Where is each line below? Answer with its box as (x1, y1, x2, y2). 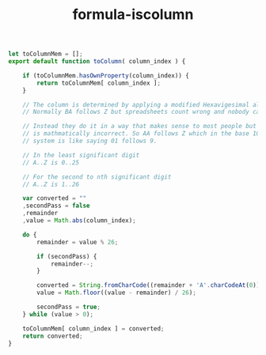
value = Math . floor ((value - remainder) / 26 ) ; (36, 289, 196, 297)
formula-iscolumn (72, 6, 194, 24)
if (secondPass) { (36, 252, 97, 260)
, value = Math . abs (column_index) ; (22, 217, 136, 225)
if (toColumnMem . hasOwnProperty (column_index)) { (22, 71, 190, 80)
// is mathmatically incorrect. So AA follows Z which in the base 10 (22, 130, 260, 138)
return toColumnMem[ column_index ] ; (36, 79, 161, 87)
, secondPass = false (22, 202, 90, 210)
